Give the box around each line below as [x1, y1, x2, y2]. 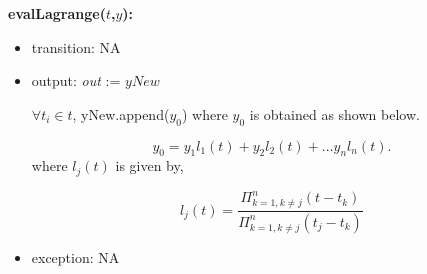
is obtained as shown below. [249, 103, 420, 124]
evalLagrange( [8, 3, 106, 23]
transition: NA [31, 36, 121, 57]
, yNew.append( [72, 103, 170, 124]
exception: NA [31, 246, 120, 267]
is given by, [115, 155, 184, 176]
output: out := [31, 70, 121, 91]
